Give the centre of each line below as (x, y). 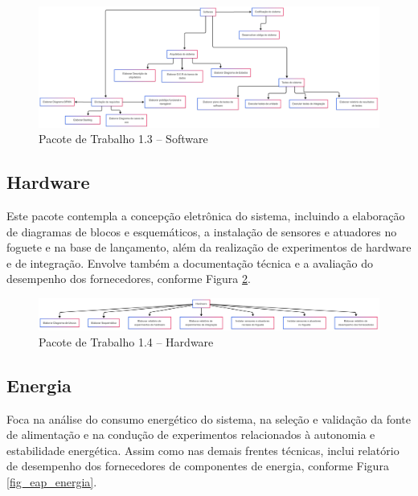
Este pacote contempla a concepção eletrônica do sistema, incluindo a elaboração (206, 216)
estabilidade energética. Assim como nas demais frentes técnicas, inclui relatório (203, 450)
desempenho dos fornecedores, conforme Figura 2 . (129, 279)
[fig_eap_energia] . (52, 482)
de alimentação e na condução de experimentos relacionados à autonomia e (191, 435)
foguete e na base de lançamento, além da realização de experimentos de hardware (209, 247)
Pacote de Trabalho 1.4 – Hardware (126, 341)
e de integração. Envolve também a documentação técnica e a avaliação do (190, 262)
